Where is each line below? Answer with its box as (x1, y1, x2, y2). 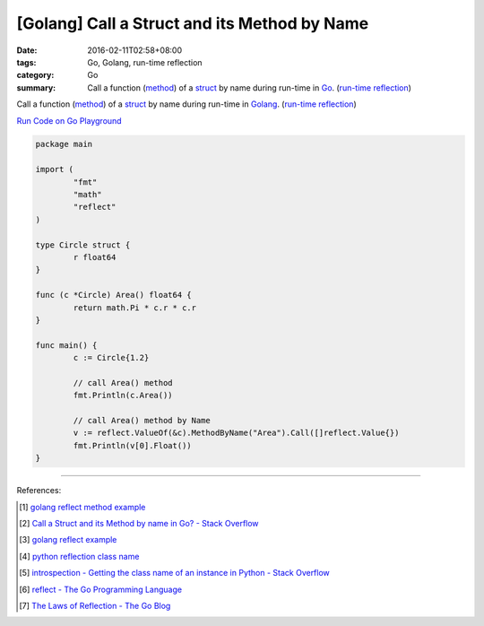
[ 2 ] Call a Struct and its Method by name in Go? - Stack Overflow (19, 518, 259, 529)
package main (35, 139, 93, 150)
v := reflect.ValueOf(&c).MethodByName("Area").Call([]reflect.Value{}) (73, 428, 400, 439)
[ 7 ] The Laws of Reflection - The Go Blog (19, 600, 171, 611)
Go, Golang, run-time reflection (87, 57, 203, 67)
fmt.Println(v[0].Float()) (73, 440, 192, 450)
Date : (16, 45, 38, 56)
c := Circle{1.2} (73, 352, 150, 363)
